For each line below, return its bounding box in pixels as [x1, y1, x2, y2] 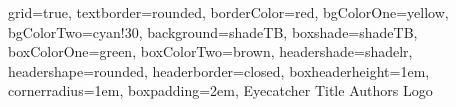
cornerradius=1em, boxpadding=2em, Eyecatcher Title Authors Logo [8, 80, 433, 101]
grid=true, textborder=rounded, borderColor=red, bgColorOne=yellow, [8, 2, 449, 22]
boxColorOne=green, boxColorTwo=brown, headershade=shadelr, [8, 41, 413, 62]
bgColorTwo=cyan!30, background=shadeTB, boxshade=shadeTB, [8, 21, 418, 42]
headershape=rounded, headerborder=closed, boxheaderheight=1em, [8, 60, 430, 81]
